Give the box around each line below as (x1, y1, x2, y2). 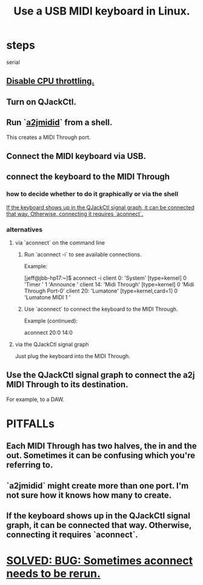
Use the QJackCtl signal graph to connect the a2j (6, 370, 195, 380)
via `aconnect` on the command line (15, 238, 105, 246)
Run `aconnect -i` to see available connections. (24, 251, 142, 258)
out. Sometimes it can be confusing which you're (6, 450, 196, 461)
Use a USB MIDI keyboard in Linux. (13, 4, 190, 18)
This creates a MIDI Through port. (6, 134, 91, 141)
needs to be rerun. (6, 567, 101, 581)
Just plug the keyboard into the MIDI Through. (15, 352, 130, 359)
